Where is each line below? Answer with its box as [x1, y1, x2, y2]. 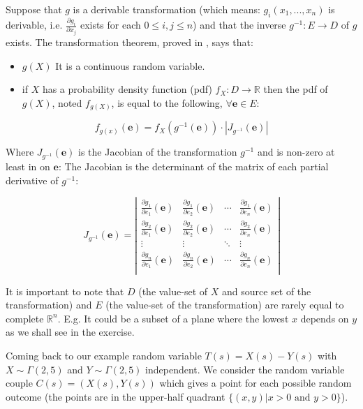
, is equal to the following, [111, 95, 223, 110]
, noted [52, 95, 82, 110]
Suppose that [6, 2, 62, 16]
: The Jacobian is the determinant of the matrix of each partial [58, 159, 329, 174]
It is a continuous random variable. [55, 58, 205, 73]
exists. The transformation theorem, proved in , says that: [6, 35, 253, 50]
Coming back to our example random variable [6, 348, 202, 362]
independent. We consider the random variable [145, 362, 345, 376]
